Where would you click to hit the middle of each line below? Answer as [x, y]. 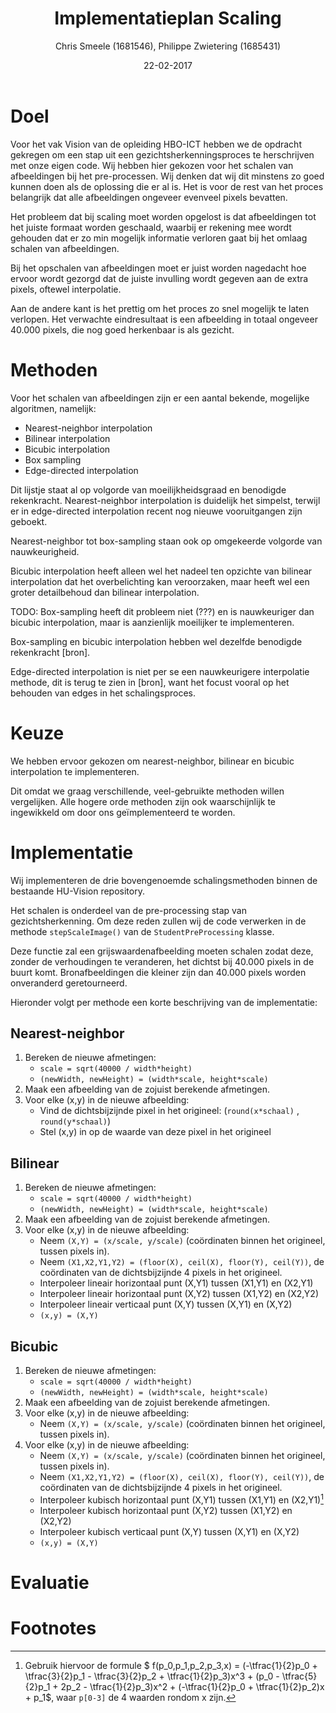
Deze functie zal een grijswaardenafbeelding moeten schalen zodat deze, [162, 951]
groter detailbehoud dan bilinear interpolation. [105, 592]
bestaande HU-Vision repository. [77, 891]
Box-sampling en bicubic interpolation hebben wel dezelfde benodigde [156, 641]
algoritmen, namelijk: [53, 408]
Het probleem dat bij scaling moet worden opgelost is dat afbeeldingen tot [163, 216]
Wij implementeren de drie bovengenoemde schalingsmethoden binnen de [164, 880]
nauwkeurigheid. [45, 551]
